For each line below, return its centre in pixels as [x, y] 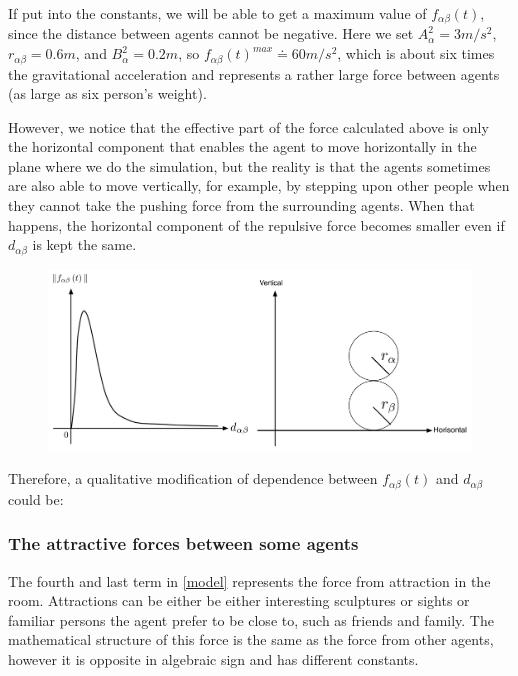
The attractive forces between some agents [183, 543]
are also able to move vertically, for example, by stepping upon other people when [259, 185]
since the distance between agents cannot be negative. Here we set [211, 33]
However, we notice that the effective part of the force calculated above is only [248, 126]
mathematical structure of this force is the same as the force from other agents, [251, 639]
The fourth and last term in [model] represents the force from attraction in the [249, 580]
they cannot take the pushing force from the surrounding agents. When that [241, 205]
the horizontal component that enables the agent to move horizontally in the [242, 146]
